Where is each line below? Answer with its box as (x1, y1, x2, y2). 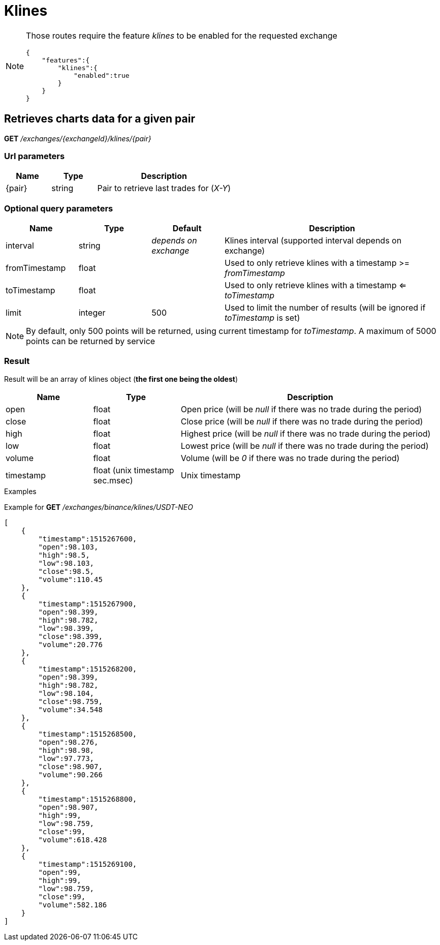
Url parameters (4, 150, 65, 161)
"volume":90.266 (38, 770, 103, 779)
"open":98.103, (38, 542, 99, 551)
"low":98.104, (38, 689, 95, 697)
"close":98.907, (38, 762, 103, 771)
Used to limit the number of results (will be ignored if (224, 302, 426, 313)
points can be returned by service (26, 336, 155, 347)
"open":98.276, (38, 738, 99, 746)
